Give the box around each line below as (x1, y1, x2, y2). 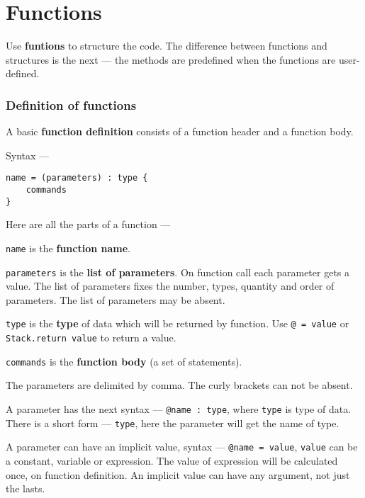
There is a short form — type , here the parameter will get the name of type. (6, 415, 339, 430)
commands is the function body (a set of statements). (6, 353, 242, 368)
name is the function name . (6, 240, 130, 255)
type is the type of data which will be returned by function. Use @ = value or (6, 316, 349, 331)
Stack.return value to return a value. (6, 330, 176, 345)
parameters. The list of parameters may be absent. (6, 292, 225, 307)
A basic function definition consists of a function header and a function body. (6, 124, 354, 139)
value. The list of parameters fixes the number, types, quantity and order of (6, 278, 335, 293)
